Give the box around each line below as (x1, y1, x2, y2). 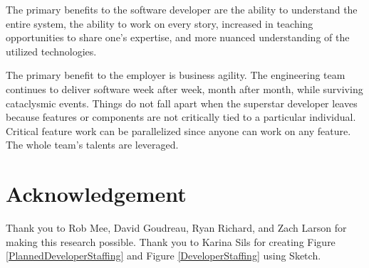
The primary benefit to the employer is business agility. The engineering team (6, 68, 345, 82)
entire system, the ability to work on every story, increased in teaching (6, 16, 313, 31)
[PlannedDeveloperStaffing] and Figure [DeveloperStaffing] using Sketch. (6, 248, 321, 263)
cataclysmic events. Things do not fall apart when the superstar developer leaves (6, 95, 358, 110)
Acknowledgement (6, 179, 187, 208)
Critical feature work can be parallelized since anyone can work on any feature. (6, 123, 351, 138)
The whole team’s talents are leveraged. (6, 137, 179, 152)
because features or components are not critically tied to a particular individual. (6, 109, 356, 124)
